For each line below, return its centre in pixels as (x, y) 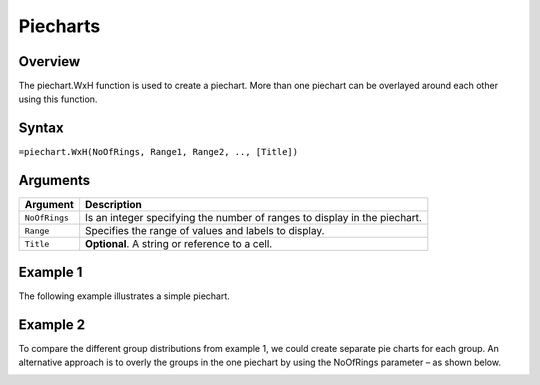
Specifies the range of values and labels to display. (205, 231)
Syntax (41, 128)
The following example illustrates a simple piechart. (124, 296)
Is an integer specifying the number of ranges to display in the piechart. (253, 218)
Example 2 (51, 324)
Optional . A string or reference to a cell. (179, 244)
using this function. (58, 99)
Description (113, 205)
